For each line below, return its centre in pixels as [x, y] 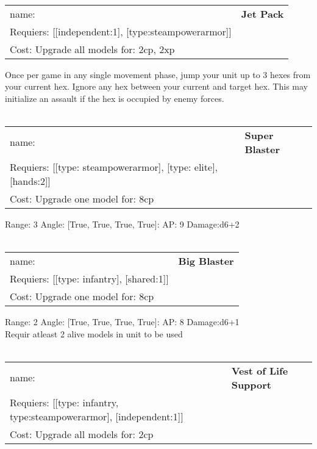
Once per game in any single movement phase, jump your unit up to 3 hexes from [158, 74]
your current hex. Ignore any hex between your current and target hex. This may [156, 86]
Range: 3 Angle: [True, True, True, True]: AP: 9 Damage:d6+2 [122, 224]
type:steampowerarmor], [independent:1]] [97, 416]
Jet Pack [262, 13]
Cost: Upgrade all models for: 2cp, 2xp [92, 49]
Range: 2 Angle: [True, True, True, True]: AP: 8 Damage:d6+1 [122, 322]
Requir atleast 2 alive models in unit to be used [94, 333]
